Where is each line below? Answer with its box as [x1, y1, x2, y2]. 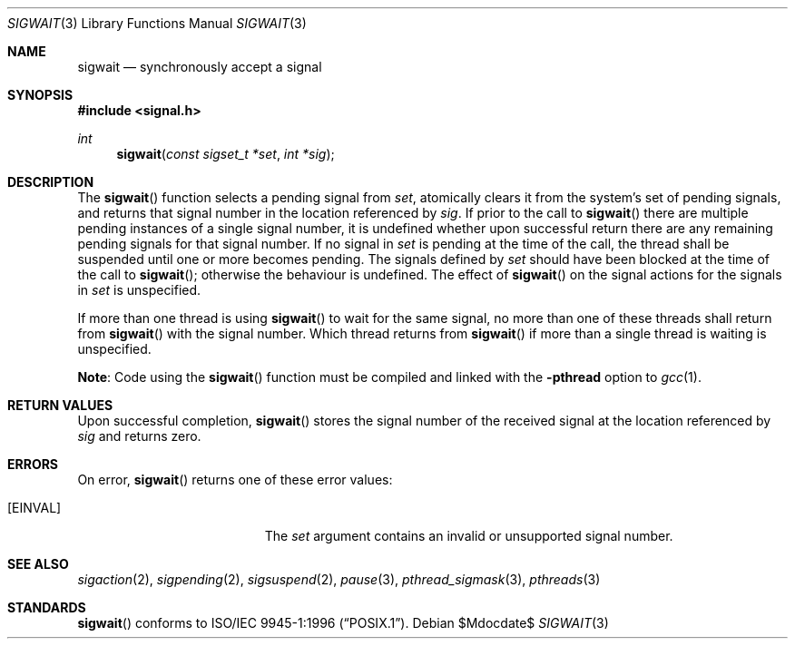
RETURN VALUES [7, 397, 113, 413]
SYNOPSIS [7, 87, 74, 103]
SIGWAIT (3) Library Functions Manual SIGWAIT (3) [7, 15, 307, 31]
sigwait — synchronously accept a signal [77, 59, 322, 74]
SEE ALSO [7, 556, 69, 572]
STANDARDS [7, 600, 86, 615]
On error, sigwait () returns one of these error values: [77, 472, 393, 487]
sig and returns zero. [77, 428, 201, 444]
